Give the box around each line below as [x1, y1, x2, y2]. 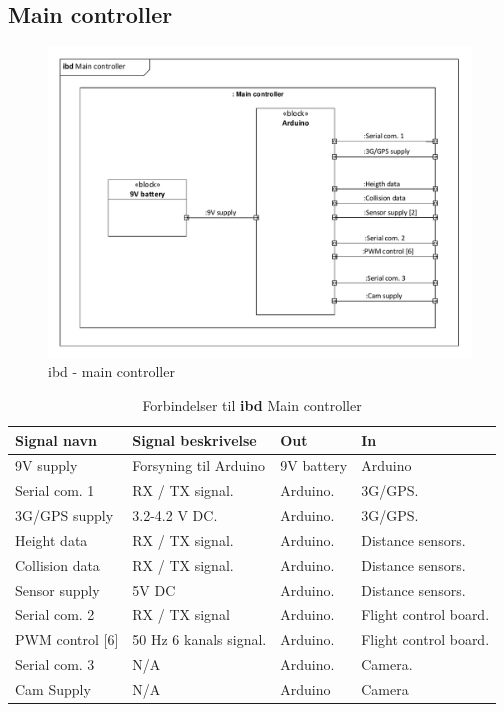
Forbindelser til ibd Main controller [142, 394, 362, 415]
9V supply [15, 455, 78, 476]
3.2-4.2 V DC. [132, 505, 218, 526]
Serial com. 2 [15, 604, 95, 625]
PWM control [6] [15, 629, 119, 650]
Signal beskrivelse [132, 429, 257, 450]
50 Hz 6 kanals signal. [132, 629, 267, 650]
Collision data [15, 554, 100, 575]
